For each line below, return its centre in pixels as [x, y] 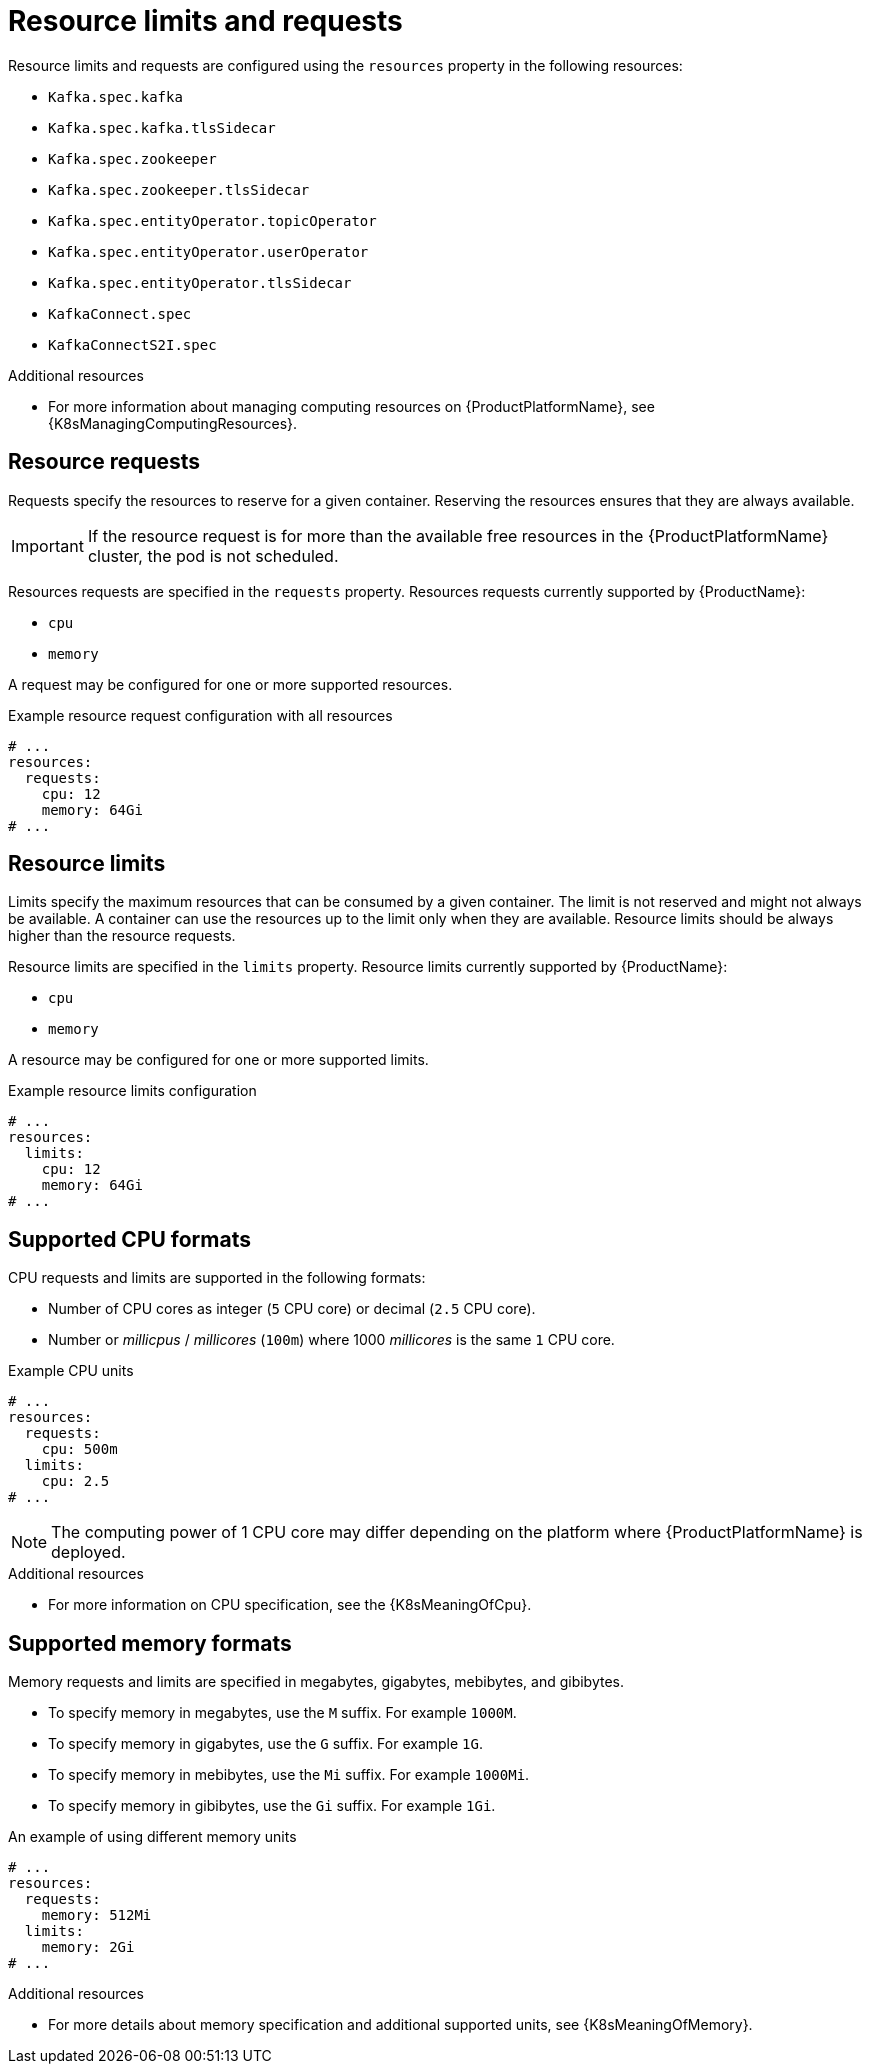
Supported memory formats [150, 1643]
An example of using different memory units [152, 1837]
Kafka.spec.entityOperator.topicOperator [212, 220]
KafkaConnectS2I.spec [132, 344]
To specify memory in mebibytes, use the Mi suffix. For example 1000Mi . [289, 1775]
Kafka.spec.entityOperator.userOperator [208, 251]
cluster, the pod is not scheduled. [213, 555]
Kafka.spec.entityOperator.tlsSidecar [200, 282]
